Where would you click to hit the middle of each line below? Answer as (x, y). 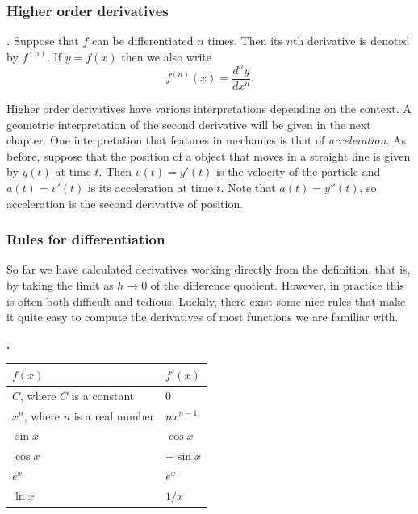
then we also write (166, 56)
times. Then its (245, 41)
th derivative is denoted (351, 41)
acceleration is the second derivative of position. (125, 203)
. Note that (248, 187)
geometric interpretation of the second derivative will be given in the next (189, 124)
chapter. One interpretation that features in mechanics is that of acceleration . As (206, 140)
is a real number (114, 415)
